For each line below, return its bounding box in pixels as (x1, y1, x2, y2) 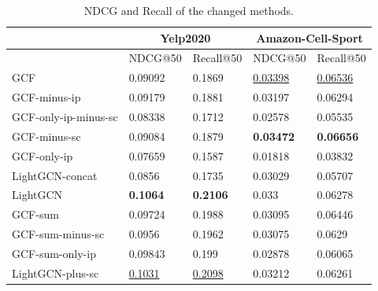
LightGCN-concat (12, 167, 98, 183)
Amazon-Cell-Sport (256, 29, 363, 46)
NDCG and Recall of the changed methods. (83, 2, 294, 18)
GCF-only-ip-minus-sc (12, 108, 118, 124)
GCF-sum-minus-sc (12, 226, 105, 242)
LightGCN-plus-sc (12, 264, 99, 281)
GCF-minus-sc (12, 127, 81, 144)
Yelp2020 (160, 29, 211, 46)
